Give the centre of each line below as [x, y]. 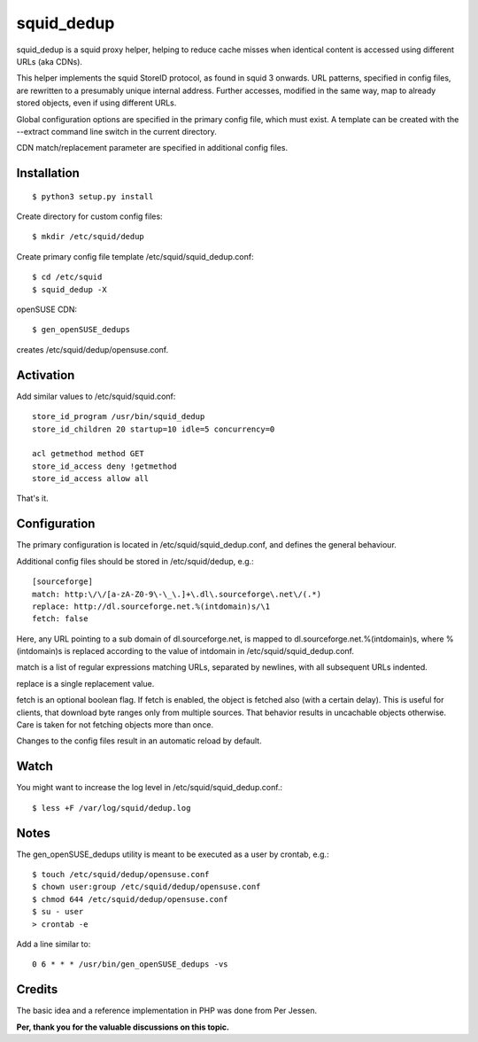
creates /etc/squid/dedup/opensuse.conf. [93, 349]
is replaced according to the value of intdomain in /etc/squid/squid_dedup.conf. [209, 651]
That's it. [32, 498]
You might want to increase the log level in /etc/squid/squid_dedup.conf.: [150, 788]
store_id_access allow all [91, 479]
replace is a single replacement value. [85, 683]
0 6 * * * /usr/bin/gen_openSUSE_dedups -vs [131, 964]
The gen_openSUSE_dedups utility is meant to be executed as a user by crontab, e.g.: [173, 854]
